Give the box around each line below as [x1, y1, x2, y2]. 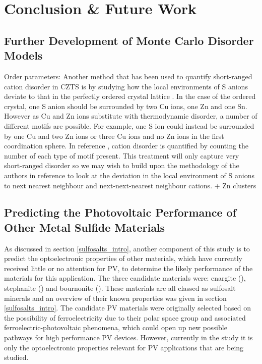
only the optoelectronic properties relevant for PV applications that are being [4, 342, 244, 352]
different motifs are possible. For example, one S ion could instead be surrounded [4, 120, 254, 131]
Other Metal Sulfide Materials [4, 219, 165, 235]
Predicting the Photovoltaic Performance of [4, 204, 236, 220]
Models [4, 47, 43, 63]
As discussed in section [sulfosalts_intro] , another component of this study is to [4, 243, 250, 253]
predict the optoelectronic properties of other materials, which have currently [4, 253, 242, 264]
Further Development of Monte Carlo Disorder [4, 32, 254, 48]
